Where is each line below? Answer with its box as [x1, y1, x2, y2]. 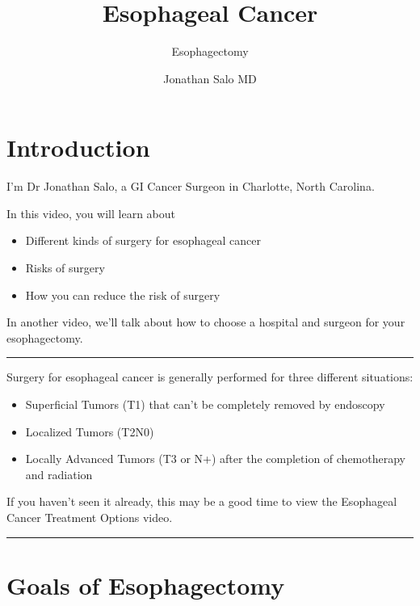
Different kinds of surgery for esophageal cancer [25, 232, 261, 249]
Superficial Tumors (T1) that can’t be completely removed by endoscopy [25, 396, 385, 412]
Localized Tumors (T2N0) [25, 423, 154, 440]
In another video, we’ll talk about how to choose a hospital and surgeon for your [6, 314, 405, 330]
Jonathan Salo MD [163, 69, 257, 86]
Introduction [6, 131, 150, 164]
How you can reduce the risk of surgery [25, 286, 220, 303]
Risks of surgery [25, 259, 105, 276]
